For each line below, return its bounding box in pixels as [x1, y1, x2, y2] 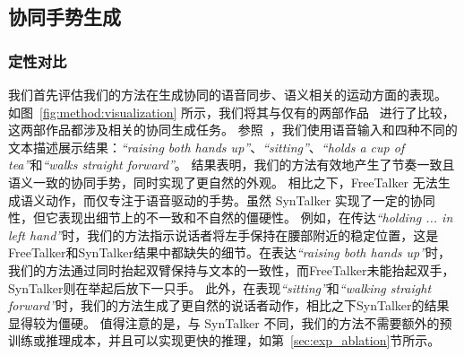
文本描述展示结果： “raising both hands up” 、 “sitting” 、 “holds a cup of [8, 137, 405, 156]
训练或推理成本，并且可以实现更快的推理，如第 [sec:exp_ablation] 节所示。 [8, 331, 441, 350]
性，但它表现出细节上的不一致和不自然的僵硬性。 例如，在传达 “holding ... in [8, 208, 453, 227]
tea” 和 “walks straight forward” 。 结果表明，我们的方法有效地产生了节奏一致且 [8, 155, 455, 174]
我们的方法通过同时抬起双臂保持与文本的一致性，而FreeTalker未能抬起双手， [8, 260, 455, 279]
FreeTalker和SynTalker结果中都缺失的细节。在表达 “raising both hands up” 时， [8, 243, 451, 262]
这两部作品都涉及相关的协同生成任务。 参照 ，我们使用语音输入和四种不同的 [8, 120, 458, 139]
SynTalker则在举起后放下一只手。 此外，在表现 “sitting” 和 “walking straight [8, 278, 432, 297]
